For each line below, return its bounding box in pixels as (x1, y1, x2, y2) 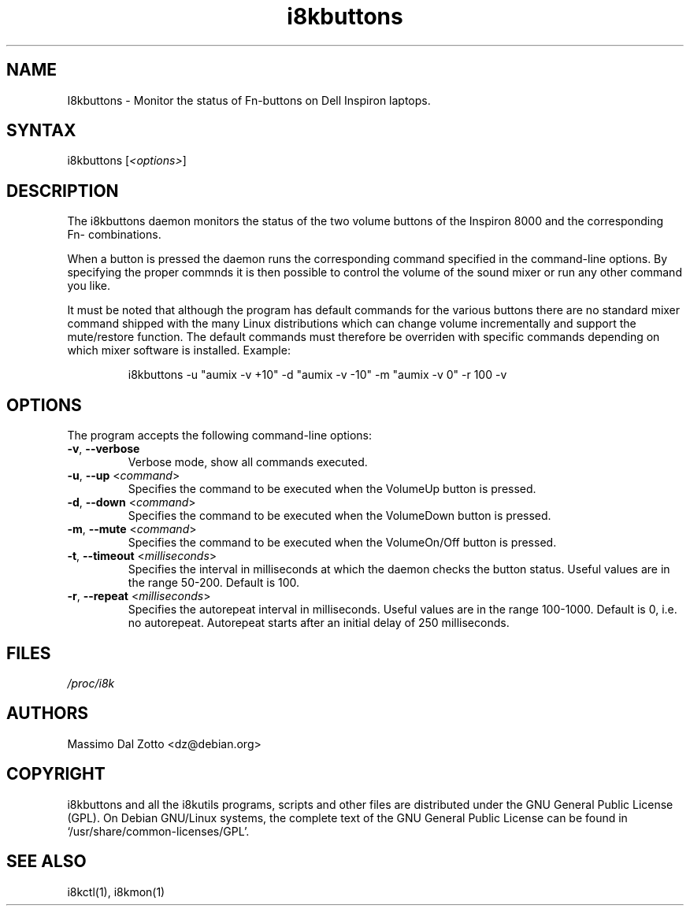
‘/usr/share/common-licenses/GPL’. (67, 824, 250, 838)
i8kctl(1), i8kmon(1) (67, 884, 165, 899)
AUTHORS (6, 703, 89, 724)
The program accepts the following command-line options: (67, 428, 373, 443)
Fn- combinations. (67, 228, 161, 242)
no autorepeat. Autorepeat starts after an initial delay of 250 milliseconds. (128, 616, 510, 630)
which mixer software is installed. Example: (67, 343, 291, 358)
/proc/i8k (67, 676, 115, 690)
